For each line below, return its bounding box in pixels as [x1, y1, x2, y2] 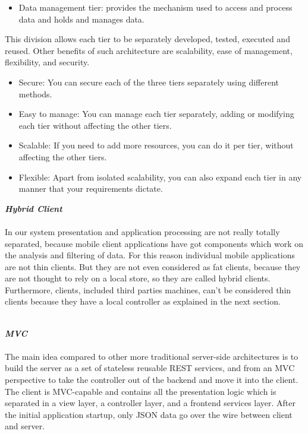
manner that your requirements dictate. [18, 182, 163, 195]
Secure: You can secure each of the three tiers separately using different [18, 75, 279, 88]
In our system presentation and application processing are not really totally [5, 225, 280, 237]
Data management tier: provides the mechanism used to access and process [18, 1, 293, 13]
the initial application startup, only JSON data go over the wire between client [5, 408, 293, 420]
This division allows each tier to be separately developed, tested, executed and [5, 33, 290, 45]
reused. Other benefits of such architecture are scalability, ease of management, [5, 44, 293, 56]
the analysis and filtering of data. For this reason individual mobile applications [5, 249, 296, 261]
